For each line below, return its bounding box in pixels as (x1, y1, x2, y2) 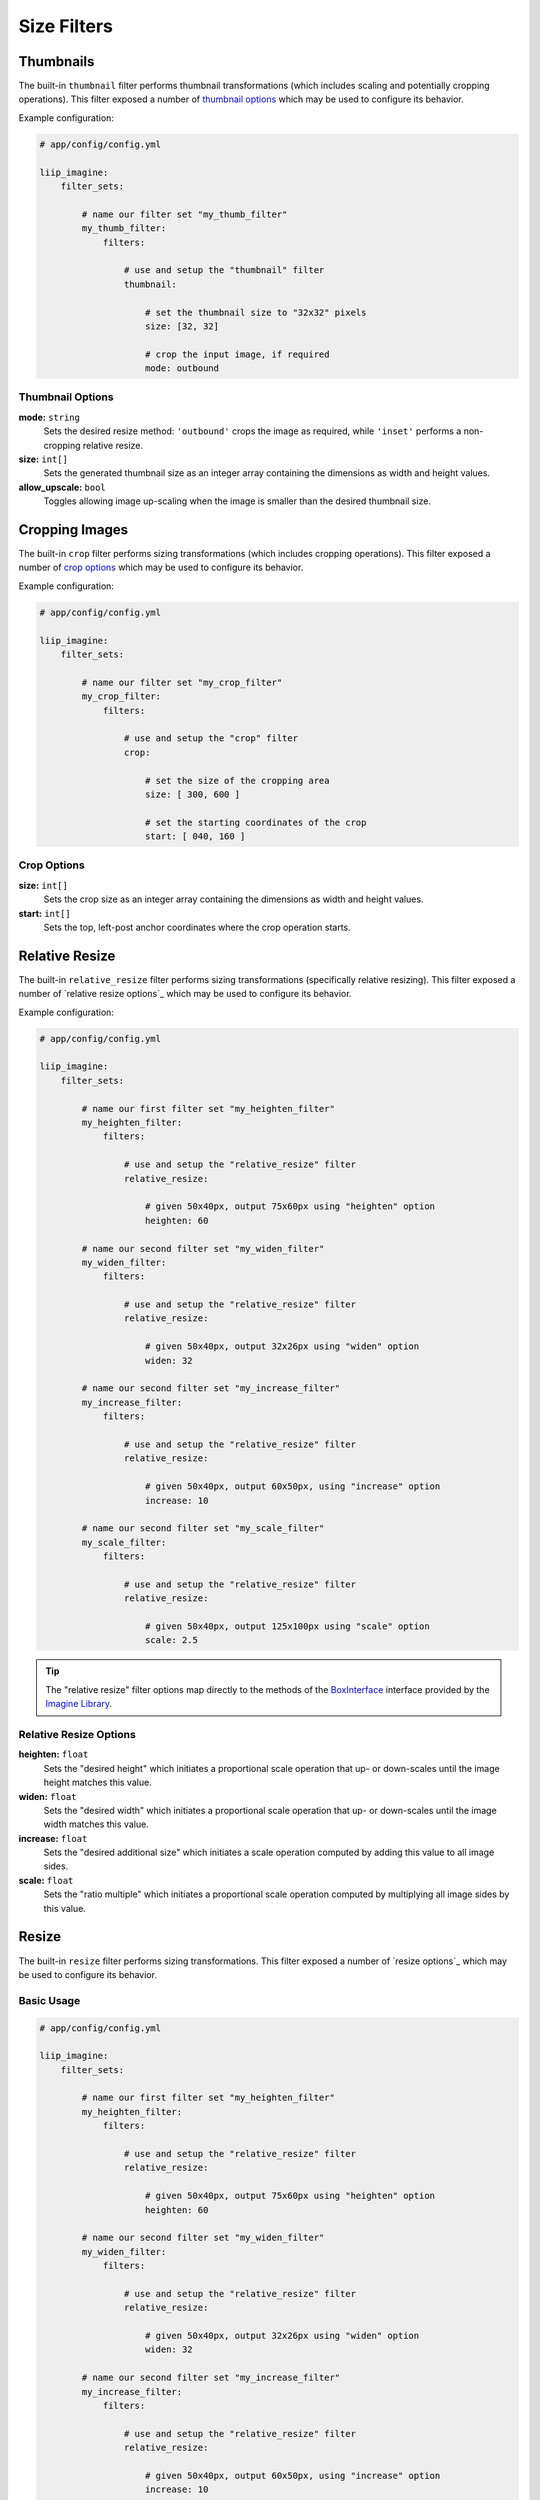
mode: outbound (145, 363, 220, 374)
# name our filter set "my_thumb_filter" (81, 208, 288, 220)
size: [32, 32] (145, 320, 220, 332)
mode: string (18, 411, 80, 423)
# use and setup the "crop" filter (123, 733, 299, 744)
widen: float (18, 1790, 77, 1802)
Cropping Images (18, 521, 129, 538)
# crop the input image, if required (145, 348, 330, 360)
